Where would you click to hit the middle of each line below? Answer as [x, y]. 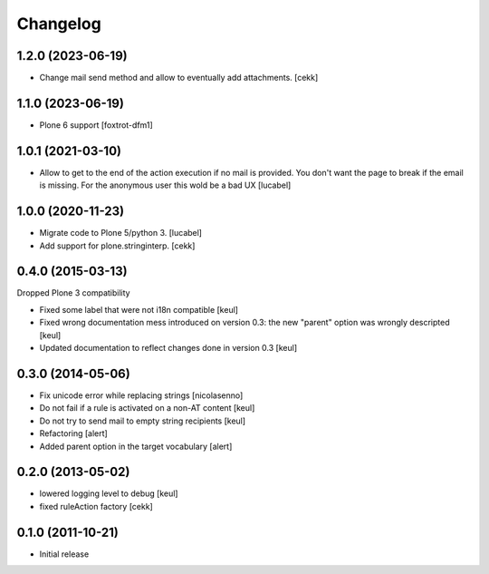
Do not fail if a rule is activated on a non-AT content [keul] [147, 408]
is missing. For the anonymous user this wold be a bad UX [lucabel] [165, 185]
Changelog [59, 24]
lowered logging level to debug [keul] [109, 493]
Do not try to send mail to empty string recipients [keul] [143, 421]
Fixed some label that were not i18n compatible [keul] [139, 309]
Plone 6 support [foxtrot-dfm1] [96, 125]
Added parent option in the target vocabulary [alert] [136, 446]
